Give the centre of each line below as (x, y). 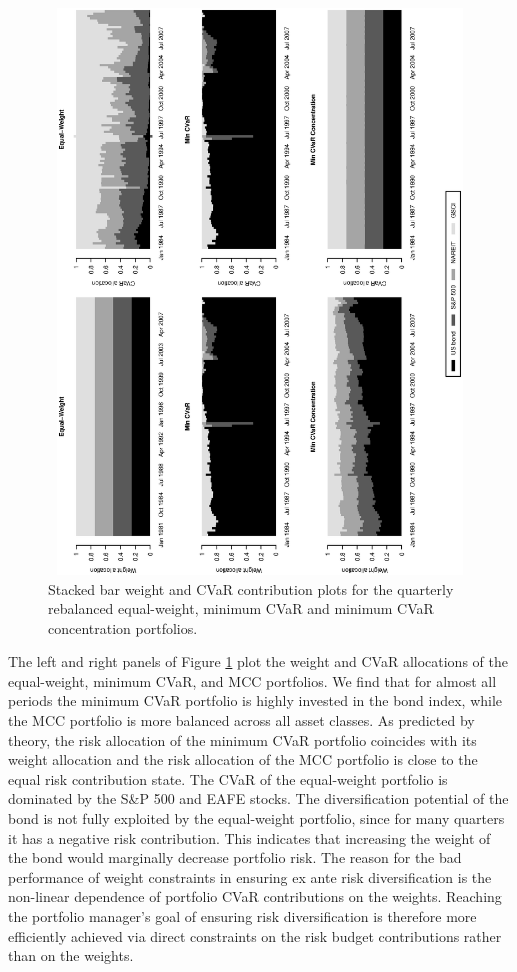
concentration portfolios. (123, 627)
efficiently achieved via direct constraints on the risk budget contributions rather (255, 935)
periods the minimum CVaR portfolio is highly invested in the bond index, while (255, 700)
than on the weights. (71, 955)
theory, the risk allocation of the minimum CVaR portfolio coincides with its (242, 739)
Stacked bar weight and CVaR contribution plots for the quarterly (251, 588)
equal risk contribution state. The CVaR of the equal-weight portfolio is (228, 778)
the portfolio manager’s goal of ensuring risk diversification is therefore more (242, 916)
